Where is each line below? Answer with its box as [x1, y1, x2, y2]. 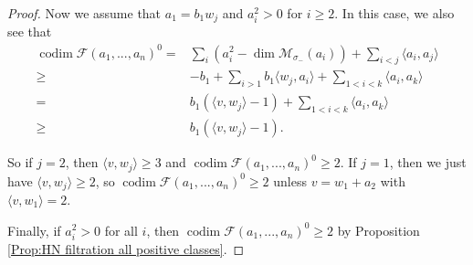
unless [273, 171, 307, 190]
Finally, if [7, 220, 61, 239]
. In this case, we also [334, 4, 455, 22]
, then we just [389, 153, 467, 172]
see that [7, 22, 52, 41]
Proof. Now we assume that [7, 4, 162, 22]
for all [104, 220, 138, 239]
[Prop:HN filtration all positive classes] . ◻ [7, 238, 245, 258]
